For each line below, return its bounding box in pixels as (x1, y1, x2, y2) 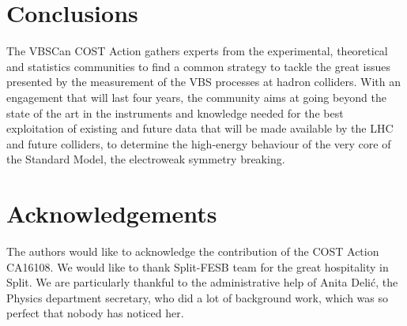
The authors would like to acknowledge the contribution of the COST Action (6, 243, 379, 259)
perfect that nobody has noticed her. (6, 305, 184, 321)
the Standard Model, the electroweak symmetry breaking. (6, 151, 285, 167)
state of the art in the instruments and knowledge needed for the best (6, 104, 344, 121)
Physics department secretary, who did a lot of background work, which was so (6, 289, 388, 305)
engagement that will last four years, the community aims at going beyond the (6, 88, 386, 105)
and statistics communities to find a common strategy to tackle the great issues (6, 58, 390, 74)
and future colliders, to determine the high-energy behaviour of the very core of (6, 135, 391, 152)
